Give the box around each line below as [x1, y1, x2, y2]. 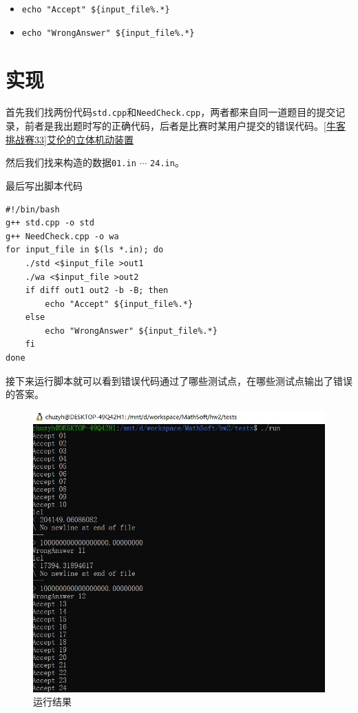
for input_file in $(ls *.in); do [6, 245, 164, 255]
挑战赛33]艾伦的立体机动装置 [6, 132, 134, 146]
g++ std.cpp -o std [6, 218, 94, 228]
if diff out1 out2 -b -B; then [25, 285, 169, 296]
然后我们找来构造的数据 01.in [6, 155, 136, 170]
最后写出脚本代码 [6, 178, 83, 192]
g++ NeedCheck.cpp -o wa [6, 231, 119, 241]
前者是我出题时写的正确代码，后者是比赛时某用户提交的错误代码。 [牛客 [24, 119, 346, 133]
